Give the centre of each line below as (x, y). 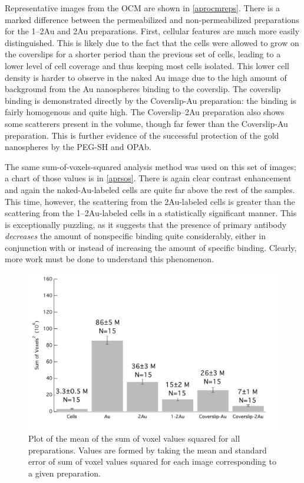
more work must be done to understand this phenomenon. (110, 259)
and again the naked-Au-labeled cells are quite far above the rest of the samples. (150, 189)
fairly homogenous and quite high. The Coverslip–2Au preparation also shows (145, 112)
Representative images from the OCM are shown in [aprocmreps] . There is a (143, 8)
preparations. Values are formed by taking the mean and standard (148, 450)
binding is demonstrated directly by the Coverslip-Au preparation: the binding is (151, 100)
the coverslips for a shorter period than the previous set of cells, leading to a (143, 54)
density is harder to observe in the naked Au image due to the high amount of (146, 77)
